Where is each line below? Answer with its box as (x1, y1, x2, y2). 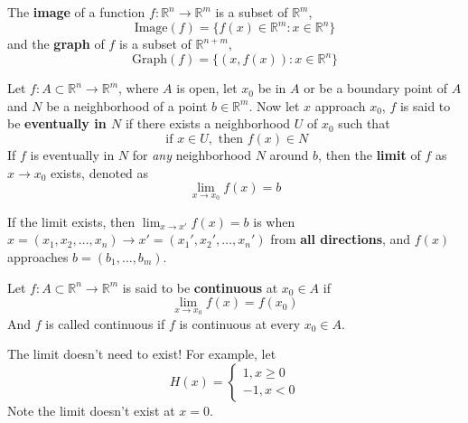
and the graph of (7, 34, 105, 53)
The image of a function (7, 3, 145, 21)
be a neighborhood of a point (46, 96, 208, 115)
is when (253, 211, 295, 230)
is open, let (176, 79, 238, 98)
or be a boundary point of (304, 79, 447, 98)
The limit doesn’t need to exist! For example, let (7, 344, 276, 363)
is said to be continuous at (122, 277, 278, 296)
